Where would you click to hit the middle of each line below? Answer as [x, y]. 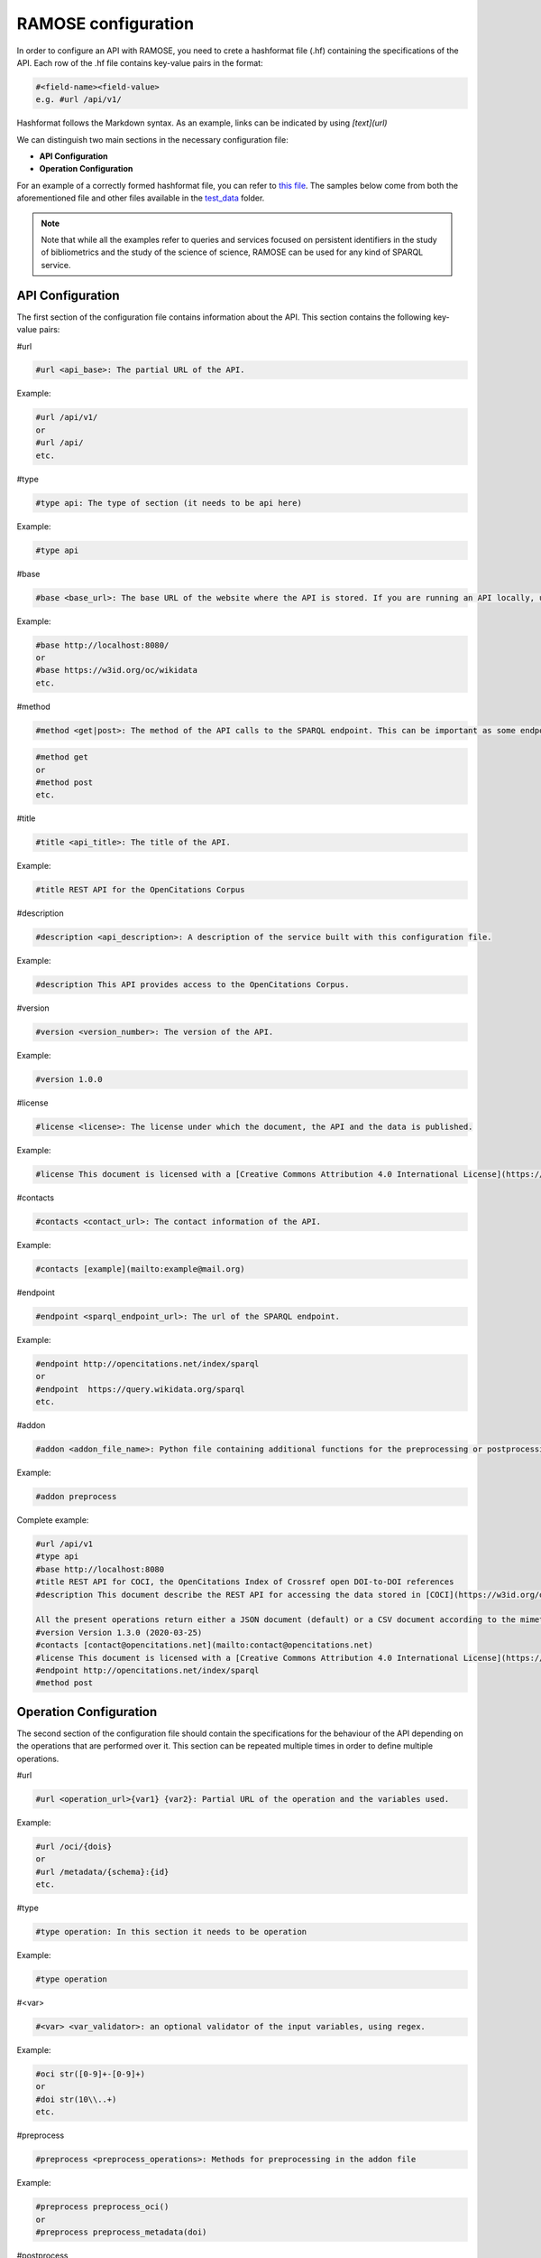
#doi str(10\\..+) [76, 2099]
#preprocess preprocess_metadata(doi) [121, 2232]
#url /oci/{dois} [74, 1847]
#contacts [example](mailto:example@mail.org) [140, 1269]
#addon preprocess [76, 1497]
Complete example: [53, 1520]
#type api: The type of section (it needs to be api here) [169, 503]
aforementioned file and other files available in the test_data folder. [141, 198]
